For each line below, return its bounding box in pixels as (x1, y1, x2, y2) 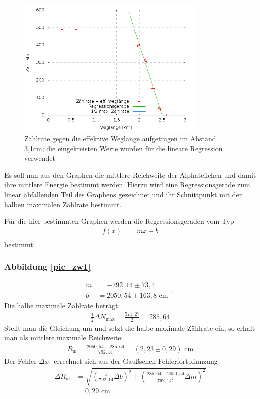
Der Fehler (4, 355, 37, 366)
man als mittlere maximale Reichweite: (4, 332, 123, 343)
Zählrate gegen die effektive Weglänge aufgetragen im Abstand (24, 133, 216, 143)
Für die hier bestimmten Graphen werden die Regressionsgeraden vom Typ (4, 216, 234, 226)
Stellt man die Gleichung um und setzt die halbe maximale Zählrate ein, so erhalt (4, 322, 255, 333)
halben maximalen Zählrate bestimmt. (4, 199, 122, 209)
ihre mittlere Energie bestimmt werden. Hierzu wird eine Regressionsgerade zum (4, 179, 250, 190)
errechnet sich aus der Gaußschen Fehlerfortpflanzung (54, 355, 218, 366)
